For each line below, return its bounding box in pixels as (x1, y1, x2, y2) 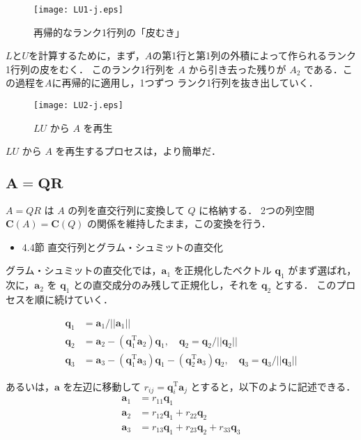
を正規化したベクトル (174, 263, 272, 278)
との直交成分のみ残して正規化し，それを (73, 278, 259, 292)
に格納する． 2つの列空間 (199, 202, 315, 217)
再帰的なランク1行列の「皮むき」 (33, 24, 185, 39)
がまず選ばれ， (288, 263, 357, 278)
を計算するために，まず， (29, 48, 145, 63)
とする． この (274, 278, 337, 292)
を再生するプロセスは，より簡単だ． (55, 144, 221, 158)
